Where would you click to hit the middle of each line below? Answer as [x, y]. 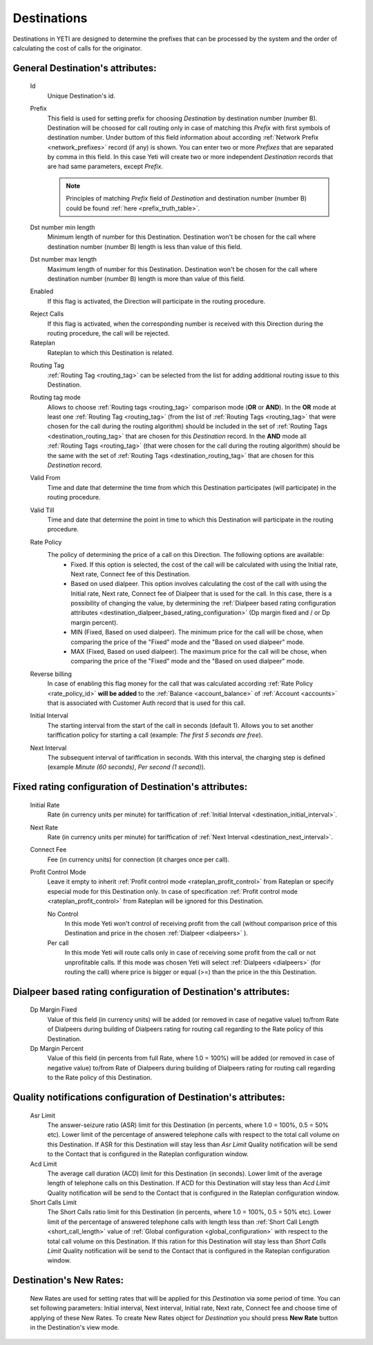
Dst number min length [63, 228]
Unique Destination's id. [81, 95]
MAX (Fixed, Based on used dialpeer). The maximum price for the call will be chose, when [199, 652]
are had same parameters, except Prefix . [105, 167]
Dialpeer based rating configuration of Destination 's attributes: [151, 992]
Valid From [45, 478]
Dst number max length [63, 259]
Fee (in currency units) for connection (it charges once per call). [138, 859]
